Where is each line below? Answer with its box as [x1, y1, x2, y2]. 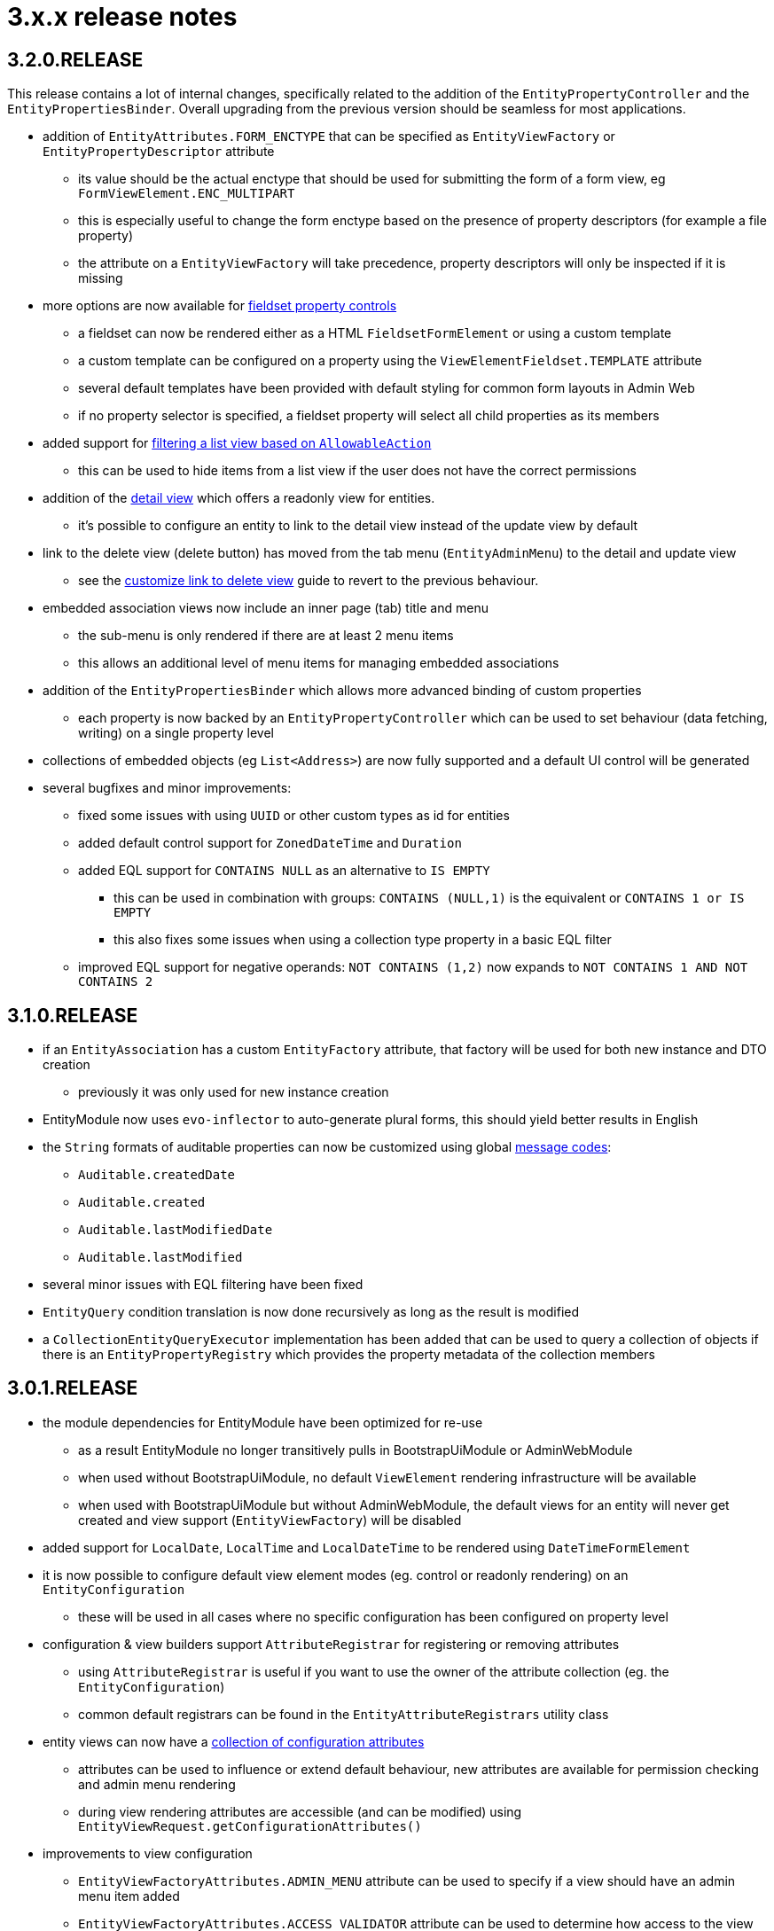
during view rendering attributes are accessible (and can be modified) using [78, 1803, 522, 1819]
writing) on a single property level [78, 725, 274, 741]
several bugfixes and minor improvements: [43, 780, 292, 796]
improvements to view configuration [43, 1845, 253, 1861]
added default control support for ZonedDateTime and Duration [78, 835, 462, 851]
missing [78, 270, 123, 286]
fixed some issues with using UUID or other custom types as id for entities [78, 808, 510, 824]
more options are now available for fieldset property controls [43, 298, 397, 314]
